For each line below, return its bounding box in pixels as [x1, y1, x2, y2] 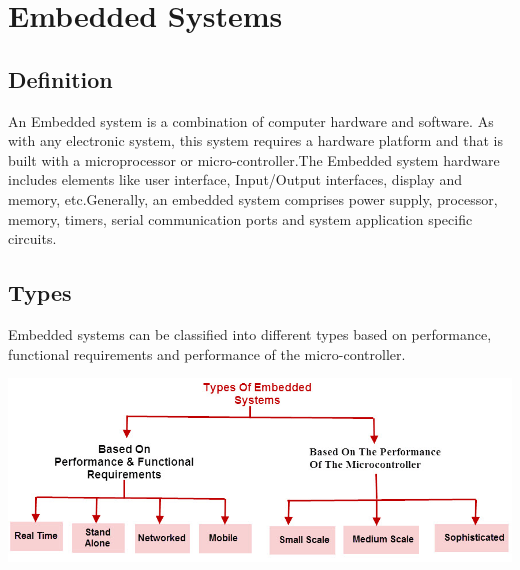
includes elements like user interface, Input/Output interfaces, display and [8, 169, 462, 190]
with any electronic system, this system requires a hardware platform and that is [8, 130, 504, 151]
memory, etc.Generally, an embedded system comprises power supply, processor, [8, 188, 498, 209]
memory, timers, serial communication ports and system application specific [8, 208, 473, 229]
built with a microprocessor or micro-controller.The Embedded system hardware [8, 149, 500, 170]
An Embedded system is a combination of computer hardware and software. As [8, 110, 494, 131]
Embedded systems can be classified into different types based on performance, [8, 323, 492, 344]
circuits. [8, 228, 57, 249]
